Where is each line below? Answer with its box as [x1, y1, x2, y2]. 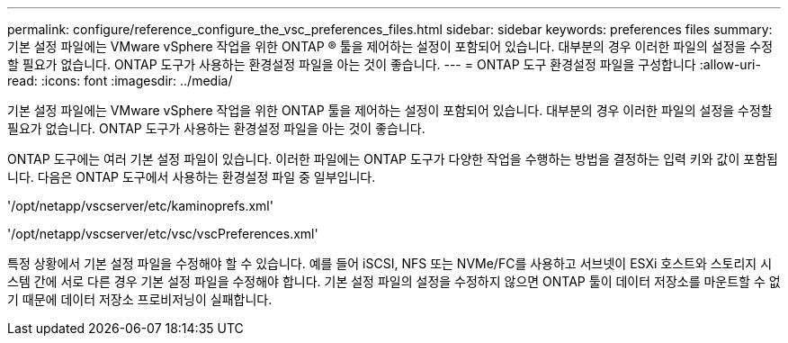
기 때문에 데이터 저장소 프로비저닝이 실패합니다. [7, 292, 273, 307]
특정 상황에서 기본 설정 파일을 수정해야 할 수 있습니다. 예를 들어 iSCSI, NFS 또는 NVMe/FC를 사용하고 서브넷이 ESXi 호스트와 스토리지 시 [7, 256, 773, 271]
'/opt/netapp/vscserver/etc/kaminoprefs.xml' [7, 198, 273, 213]
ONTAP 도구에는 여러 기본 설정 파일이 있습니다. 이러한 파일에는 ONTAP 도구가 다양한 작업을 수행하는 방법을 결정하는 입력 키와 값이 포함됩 [7, 151, 778, 167]
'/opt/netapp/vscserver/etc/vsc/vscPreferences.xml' [7, 226, 318, 241]
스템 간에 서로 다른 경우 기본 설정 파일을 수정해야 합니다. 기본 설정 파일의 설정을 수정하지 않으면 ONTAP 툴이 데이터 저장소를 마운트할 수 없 [7, 274, 781, 289]
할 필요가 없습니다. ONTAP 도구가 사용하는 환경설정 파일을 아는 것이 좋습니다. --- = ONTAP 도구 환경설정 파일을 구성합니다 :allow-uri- [7, 57, 761, 72]
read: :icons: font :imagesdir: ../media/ [7, 73, 233, 88]
